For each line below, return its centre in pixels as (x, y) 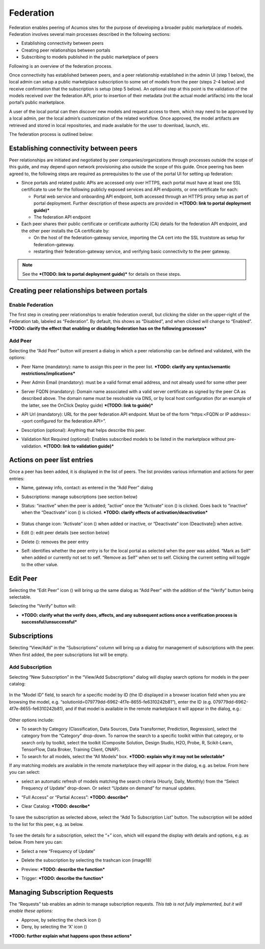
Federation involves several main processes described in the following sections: (90, 34)
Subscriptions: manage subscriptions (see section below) (79, 497)
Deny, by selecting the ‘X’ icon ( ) (54, 927)
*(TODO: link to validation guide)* (79, 446)
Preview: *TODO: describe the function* (63, 869)
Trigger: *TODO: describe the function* (63, 878)
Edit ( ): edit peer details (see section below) (66, 533)
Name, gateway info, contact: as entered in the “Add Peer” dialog (87, 488)
